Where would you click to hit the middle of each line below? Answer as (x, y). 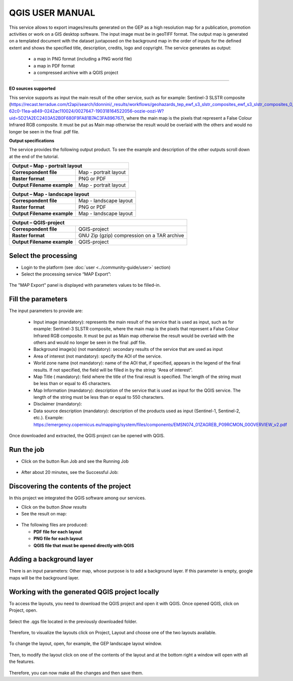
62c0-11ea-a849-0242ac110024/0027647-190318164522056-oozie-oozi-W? (86, 111)
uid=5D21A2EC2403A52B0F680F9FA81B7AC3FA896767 (66, 118)
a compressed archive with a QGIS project (76, 72)
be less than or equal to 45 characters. (73, 383)
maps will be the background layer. (44, 578)
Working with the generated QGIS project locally (84, 592)
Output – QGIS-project (38, 223)
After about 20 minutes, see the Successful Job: (70, 472)
